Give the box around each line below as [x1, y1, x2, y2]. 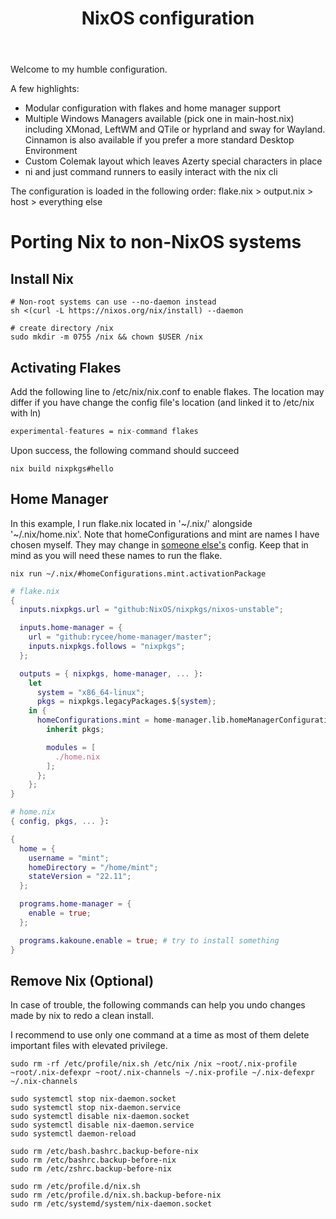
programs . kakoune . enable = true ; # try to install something [19, 935, 280, 946]
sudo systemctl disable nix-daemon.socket [10, 1112, 190, 1122]
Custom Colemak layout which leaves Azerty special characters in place [24, 155, 323, 167]
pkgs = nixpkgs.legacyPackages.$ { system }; [36, 697, 217, 707]
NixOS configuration [81, 7, 255, 30]
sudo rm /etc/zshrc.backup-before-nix [10, 1164, 172, 1174]
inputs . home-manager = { [19, 623, 123, 633]
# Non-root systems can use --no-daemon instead [10, 297, 217, 307]
